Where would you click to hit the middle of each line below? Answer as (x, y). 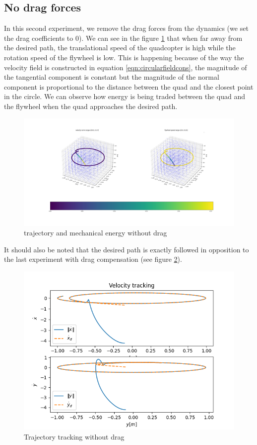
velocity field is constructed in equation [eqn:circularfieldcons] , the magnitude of (126, 67)
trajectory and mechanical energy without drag (96, 233)
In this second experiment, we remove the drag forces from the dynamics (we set (126, 28)
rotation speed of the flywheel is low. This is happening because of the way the (124, 57)
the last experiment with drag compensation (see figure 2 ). (93, 259)
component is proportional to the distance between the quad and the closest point (129, 86)
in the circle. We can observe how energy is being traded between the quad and (125, 96)
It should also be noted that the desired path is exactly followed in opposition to (127, 249)
